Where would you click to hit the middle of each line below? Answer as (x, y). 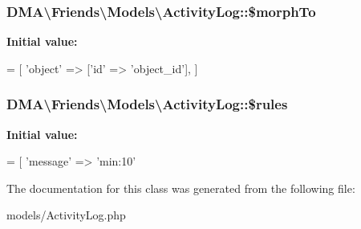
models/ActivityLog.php (66, 215)
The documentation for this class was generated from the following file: (181, 188)
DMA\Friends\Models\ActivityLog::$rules (147, 104)
